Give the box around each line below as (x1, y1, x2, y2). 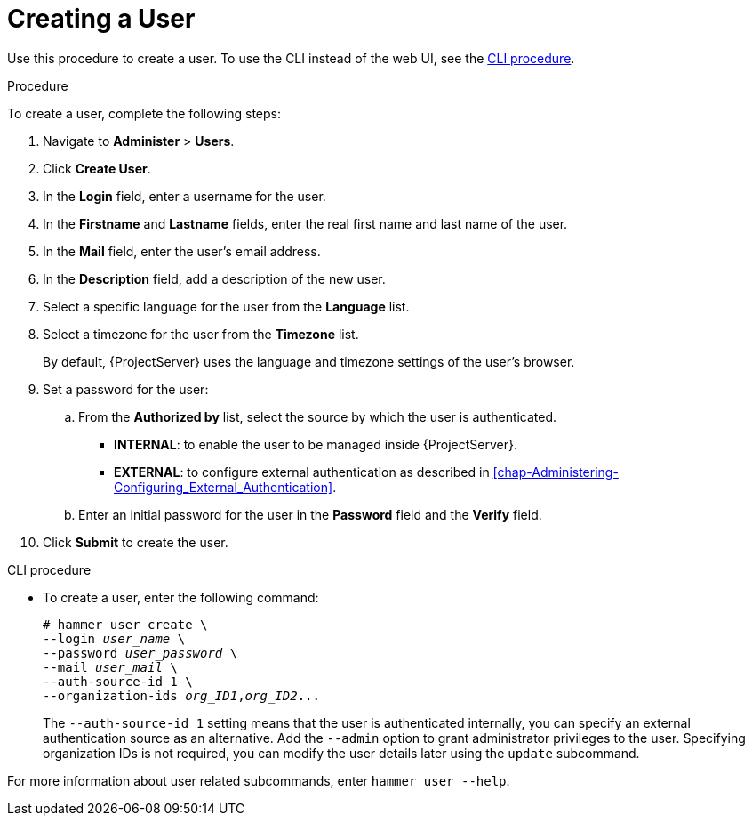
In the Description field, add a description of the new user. (43, 270, 386, 286)
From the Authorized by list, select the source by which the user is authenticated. (78, 408, 557, 424)
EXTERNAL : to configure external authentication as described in (114, 464, 490, 480)
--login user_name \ (43, 631, 186, 646)
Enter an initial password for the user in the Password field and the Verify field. (78, 506, 542, 522)
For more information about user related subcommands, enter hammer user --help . (7, 772, 510, 788)
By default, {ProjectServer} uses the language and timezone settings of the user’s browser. (43, 353, 575, 369)
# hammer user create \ (43, 617, 208, 632)
